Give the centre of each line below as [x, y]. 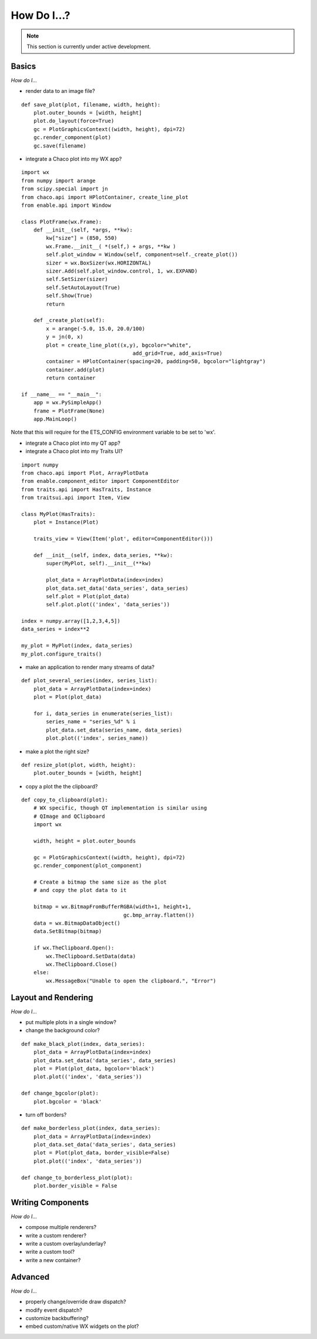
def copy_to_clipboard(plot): [65, 800]
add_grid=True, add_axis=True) [177, 353]
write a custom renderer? [56, 1235]
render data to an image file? [60, 91]
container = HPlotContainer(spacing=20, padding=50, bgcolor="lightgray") [156, 362]
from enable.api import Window [66, 205]
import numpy [40, 465]
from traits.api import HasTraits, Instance [87, 489]
